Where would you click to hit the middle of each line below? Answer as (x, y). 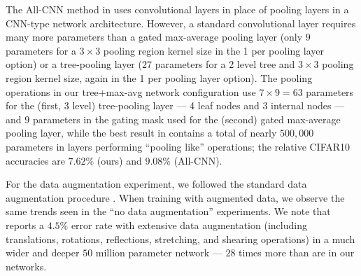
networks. (26, 266)
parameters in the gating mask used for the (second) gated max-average (186, 119)
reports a (25, 225)
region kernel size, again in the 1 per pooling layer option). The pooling (159, 77)
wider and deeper (43, 253)
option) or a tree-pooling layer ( (74, 64)
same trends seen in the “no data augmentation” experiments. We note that (168, 211)
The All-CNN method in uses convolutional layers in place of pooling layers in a (177, 9)
